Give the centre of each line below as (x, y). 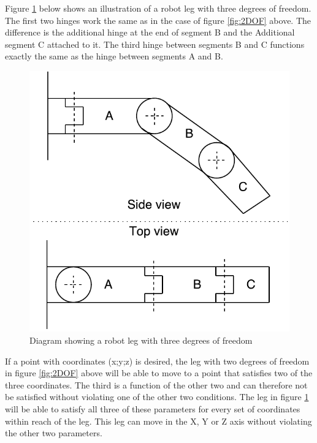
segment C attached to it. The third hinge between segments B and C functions (155, 44)
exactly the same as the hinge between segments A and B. (114, 56)
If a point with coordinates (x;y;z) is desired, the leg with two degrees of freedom (157, 361)
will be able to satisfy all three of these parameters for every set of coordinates (153, 408)
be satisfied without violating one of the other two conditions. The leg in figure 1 (157, 397)
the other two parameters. (54, 433)
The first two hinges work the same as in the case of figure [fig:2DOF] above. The (158, 20)
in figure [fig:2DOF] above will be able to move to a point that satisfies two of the (159, 373)
